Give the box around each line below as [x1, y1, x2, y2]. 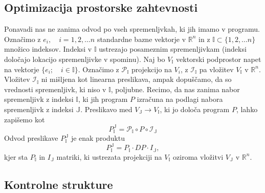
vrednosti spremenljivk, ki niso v [4, 83, 106, 94]
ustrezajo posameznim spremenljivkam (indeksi [99, 44, 247, 54]
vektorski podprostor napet [176, 53, 261, 64]
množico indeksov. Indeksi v [4, 44, 92, 54]
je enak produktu [71, 133, 125, 143]
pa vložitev [199, 63, 234, 74]
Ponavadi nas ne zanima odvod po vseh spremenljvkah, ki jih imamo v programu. [4, 24, 260, 34]
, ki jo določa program [160, 103, 230, 114]
